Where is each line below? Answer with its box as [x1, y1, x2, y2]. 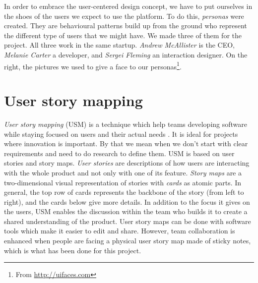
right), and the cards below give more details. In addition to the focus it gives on [4, 196, 250, 207]
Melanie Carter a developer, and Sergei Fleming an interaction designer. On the [4, 49, 248, 59]
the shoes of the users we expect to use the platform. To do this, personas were [4, 10, 244, 21]
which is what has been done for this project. [4, 245, 141, 255]
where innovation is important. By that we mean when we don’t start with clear [4, 138, 248, 149]
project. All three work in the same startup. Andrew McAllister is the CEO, [4, 40, 235, 50]
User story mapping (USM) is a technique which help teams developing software [4, 118, 248, 129]
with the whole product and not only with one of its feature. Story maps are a [4, 167, 242, 177]
